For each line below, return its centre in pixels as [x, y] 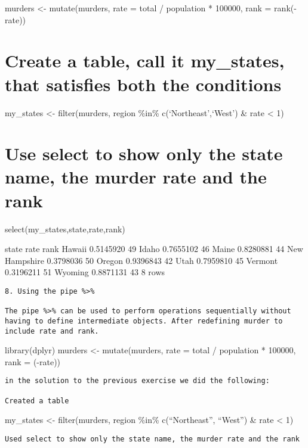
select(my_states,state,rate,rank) [65, 228]
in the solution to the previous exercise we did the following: [137, 381]
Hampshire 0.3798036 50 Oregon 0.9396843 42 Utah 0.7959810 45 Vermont [141, 260]
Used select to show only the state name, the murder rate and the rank [152, 439]
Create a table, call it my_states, [145, 60]
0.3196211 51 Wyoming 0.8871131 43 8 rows [85, 272]
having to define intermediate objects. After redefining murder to [144, 321]
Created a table [37, 401]
